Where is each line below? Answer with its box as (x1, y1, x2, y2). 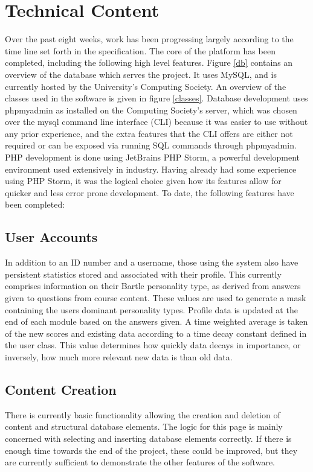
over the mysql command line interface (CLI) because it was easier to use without (5, 115, 308, 128)
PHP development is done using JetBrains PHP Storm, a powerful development (5, 151, 300, 164)
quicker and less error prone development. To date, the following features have (5, 186, 294, 199)
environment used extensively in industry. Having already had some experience (5, 162, 297, 175)
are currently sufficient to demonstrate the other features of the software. (5, 456, 275, 468)
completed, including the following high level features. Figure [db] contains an (5, 56, 293, 69)
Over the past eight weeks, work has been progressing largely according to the (5, 33, 294, 45)
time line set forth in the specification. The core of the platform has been (5, 44, 276, 57)
